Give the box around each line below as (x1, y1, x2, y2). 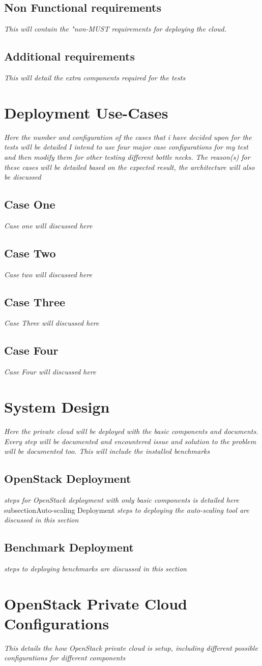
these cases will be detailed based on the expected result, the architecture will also (4, 161, 255, 172)
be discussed (4, 171, 41, 182)
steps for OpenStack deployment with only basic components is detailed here (4, 494, 239, 505)
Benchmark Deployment (4, 539, 134, 555)
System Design (4, 396, 110, 417)
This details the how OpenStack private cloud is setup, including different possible (4, 642, 258, 653)
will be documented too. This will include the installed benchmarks (4, 446, 210, 456)
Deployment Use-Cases (4, 102, 168, 123)
